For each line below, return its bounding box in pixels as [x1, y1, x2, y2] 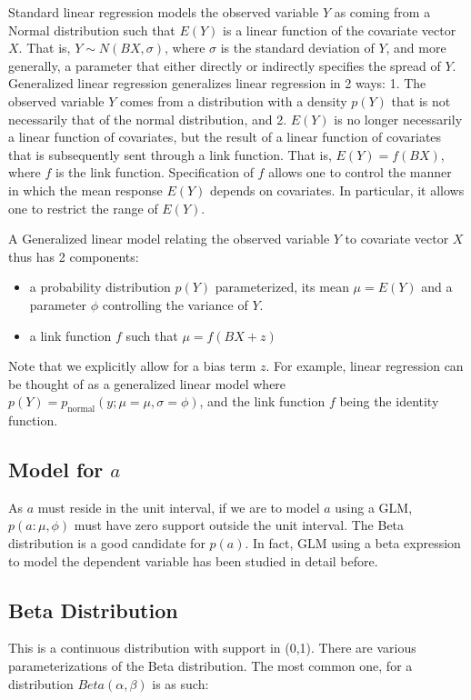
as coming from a [334, 3, 431, 21]
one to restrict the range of [8, 198, 158, 217]
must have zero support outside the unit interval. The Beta [74, 515, 405, 535]
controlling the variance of [102, 295, 248, 314]
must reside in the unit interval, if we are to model [37, 497, 320, 516]
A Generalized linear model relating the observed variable [8, 229, 330, 248]
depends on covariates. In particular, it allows [210, 180, 465, 199]
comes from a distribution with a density [120, 91, 347, 110]
